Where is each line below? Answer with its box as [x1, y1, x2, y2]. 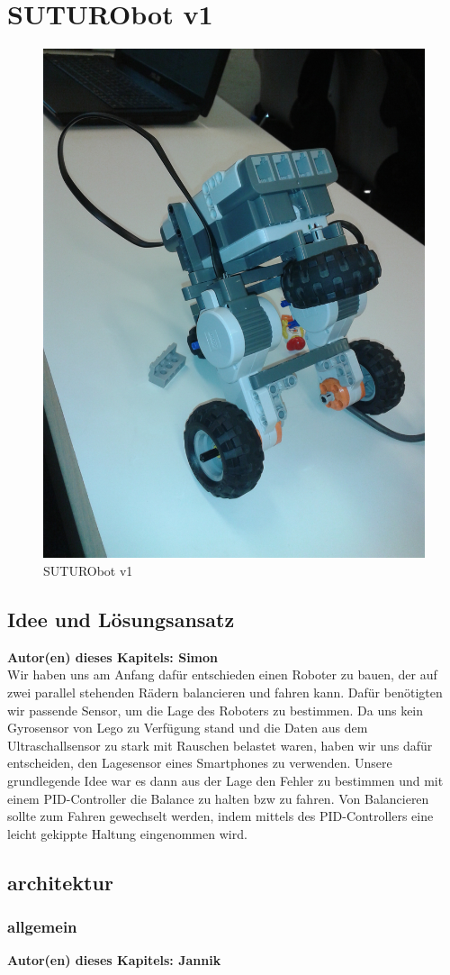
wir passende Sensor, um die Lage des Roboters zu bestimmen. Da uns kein [7, 700, 424, 719]
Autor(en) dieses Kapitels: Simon [7, 647, 219, 666]
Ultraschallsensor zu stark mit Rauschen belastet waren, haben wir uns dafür [7, 735, 433, 754]
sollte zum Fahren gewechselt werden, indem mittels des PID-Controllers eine [7, 806, 434, 825]
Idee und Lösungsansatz [7, 606, 235, 633]
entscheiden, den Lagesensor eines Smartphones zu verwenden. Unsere [7, 753, 392, 772]
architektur [7, 868, 113, 896]
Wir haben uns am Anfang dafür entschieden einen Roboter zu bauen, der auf [7, 665, 437, 684]
